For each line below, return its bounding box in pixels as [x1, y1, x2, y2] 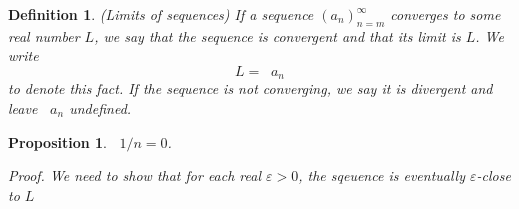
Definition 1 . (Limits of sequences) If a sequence [8, 4, 314, 24]
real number [8, 25, 80, 46]
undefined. [69, 98, 132, 119]
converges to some [390, 4, 501, 24]
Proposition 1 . [8, 131, 107, 152]
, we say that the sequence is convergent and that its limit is [94, 25, 461, 46]
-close [476, 165, 511, 186]
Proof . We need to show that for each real [8, 165, 262, 186]
